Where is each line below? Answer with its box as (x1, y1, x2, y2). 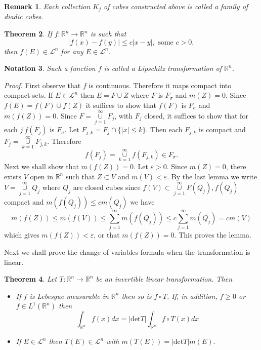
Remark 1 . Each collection (4, 1, 91, 11)
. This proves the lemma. (174, 229, 251, 240)
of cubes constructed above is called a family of (104, 1, 248, 11)
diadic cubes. (4, 11, 43, 22)
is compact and (199, 124, 246, 135)
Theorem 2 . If (4, 28, 52, 39)
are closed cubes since (73, 182, 141, 192)
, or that (94, 229, 120, 240)
